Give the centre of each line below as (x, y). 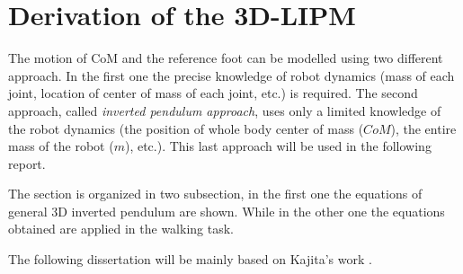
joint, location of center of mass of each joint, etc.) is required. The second (213, 93)
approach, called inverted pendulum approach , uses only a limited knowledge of (225, 110)
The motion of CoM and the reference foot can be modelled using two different (226, 58)
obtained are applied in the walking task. (121, 229)
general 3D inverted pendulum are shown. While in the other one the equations (227, 211)
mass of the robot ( (61, 146)
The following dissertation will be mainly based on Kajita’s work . (190, 259)
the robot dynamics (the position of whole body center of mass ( (186, 128)
